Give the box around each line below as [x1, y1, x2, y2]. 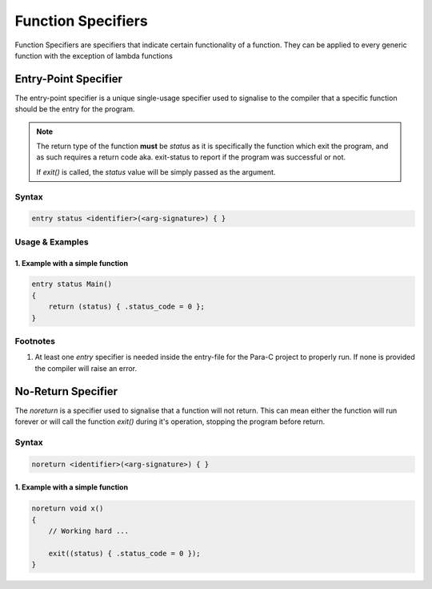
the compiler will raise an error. [34, 363, 138, 373]
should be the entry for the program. [14, 104, 135, 114]
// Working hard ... [48, 526, 130, 535]
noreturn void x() [31, 504, 104, 513]
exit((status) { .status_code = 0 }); [48, 549, 201, 558]
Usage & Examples [14, 236, 89, 248]
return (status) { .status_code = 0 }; [48, 302, 206, 312]
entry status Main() [31, 280, 112, 288]
